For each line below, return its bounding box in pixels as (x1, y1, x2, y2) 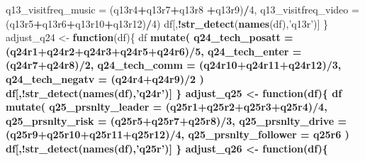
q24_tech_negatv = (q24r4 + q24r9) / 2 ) (6, 71, 204, 86)
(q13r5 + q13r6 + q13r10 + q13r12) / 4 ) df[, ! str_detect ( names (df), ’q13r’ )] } (6, 16, 329, 30)
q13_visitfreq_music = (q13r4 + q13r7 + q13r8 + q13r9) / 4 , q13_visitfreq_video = (6, 2, 359, 16)
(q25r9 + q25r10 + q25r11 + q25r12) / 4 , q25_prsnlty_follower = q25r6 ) (6, 127, 349, 142)
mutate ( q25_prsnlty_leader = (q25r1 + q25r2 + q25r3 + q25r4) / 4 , (6, 99, 327, 114)
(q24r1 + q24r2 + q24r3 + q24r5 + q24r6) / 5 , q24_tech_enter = (6, 43, 302, 58)
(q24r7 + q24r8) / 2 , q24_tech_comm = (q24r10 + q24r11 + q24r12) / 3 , (6, 57, 342, 72)
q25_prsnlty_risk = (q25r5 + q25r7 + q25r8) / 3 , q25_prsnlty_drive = (6, 113, 347, 128)
